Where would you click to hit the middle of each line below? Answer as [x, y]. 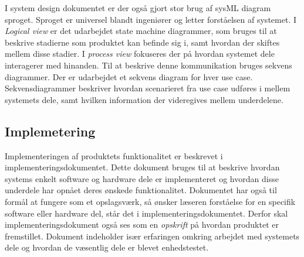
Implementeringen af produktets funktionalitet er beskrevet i [114, 155]
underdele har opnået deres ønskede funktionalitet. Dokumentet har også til [141, 190]
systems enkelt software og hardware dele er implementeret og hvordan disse [142, 178]
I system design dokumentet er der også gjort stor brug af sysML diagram [138, 8]
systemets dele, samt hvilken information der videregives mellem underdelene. [144, 99]
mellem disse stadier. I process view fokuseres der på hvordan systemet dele [140, 54]
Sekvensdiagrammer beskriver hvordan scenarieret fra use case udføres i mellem [148, 88]
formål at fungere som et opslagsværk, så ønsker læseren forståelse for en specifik [150, 201]
